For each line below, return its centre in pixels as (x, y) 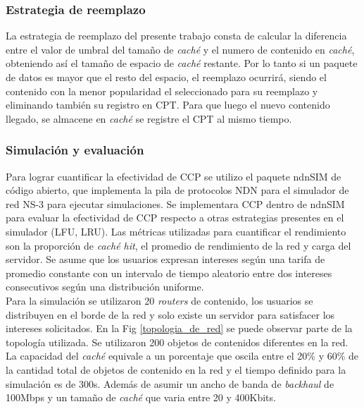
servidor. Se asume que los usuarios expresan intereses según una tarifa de (165, 259)
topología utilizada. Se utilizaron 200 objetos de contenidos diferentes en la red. (177, 342)
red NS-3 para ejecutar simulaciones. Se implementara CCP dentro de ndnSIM (175, 203)
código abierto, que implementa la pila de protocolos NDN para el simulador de (177, 190)
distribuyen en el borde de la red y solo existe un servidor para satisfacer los (170, 314)
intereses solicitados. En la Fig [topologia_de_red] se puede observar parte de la (179, 328)
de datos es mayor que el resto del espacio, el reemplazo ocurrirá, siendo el (166, 77)
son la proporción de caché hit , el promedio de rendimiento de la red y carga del (178, 245)
